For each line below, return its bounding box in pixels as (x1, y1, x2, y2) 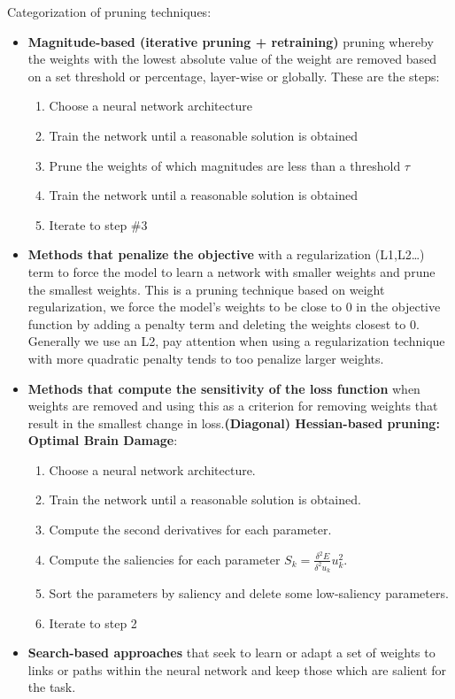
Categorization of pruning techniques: (7, 3, 212, 20)
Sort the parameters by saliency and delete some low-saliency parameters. (49, 584, 449, 603)
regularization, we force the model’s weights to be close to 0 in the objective (27, 297, 441, 316)
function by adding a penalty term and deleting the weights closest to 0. (27, 314, 420, 333)
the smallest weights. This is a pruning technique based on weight (27, 280, 385, 298)
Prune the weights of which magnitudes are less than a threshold (49, 156, 401, 174)
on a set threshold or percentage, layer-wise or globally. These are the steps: (27, 66, 440, 85)
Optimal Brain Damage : (27, 431, 178, 449)
